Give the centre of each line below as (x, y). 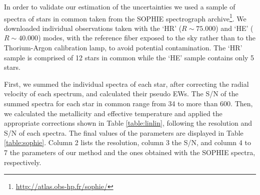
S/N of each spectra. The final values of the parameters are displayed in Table (124, 132)
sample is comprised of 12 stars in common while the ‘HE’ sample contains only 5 (129, 57)
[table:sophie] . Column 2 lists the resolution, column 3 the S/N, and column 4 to (127, 142)
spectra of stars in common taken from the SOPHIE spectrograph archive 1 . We (125, 17)
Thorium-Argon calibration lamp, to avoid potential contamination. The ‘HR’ (123, 48)
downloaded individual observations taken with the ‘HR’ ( (93, 28)
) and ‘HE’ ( (234, 28)
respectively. (23, 162)
